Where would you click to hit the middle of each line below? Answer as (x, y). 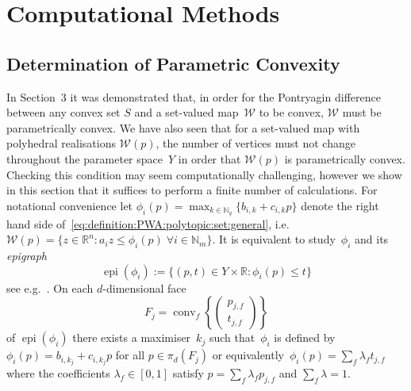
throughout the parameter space (85, 158)
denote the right (340, 205)
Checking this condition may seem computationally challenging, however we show (204, 174)
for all (130, 355)
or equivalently (248, 355)
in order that (209, 158)
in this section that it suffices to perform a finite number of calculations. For (192, 190)
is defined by (305, 337)
